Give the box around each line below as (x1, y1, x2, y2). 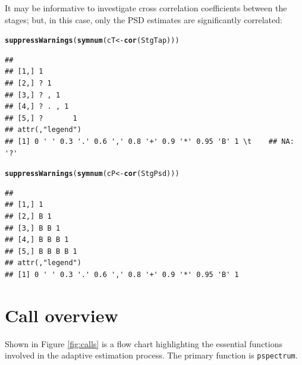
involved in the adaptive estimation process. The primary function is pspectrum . (5, 349, 298, 361)
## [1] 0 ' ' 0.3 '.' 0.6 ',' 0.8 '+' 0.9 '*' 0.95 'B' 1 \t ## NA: (5, 137, 294, 146)
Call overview (5, 303, 118, 327)
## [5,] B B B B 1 (5, 247, 77, 256)
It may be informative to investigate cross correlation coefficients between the (5, 2, 287, 14)
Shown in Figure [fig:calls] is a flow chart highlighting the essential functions (5, 337, 282, 350)
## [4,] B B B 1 (5, 235, 69, 244)
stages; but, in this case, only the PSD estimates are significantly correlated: (5, 13, 282, 26)
